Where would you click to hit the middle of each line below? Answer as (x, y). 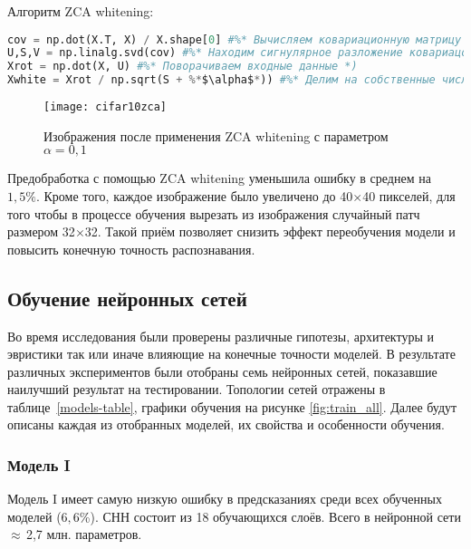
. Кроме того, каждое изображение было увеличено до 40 (194, 195)
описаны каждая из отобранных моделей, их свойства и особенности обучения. (226, 424)
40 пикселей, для (409, 195)
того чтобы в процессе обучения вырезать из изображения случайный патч (214, 213)
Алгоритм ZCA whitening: (81, 11)
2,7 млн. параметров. (84, 534)
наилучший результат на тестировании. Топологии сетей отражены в (197, 389)
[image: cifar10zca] (106, 107)
